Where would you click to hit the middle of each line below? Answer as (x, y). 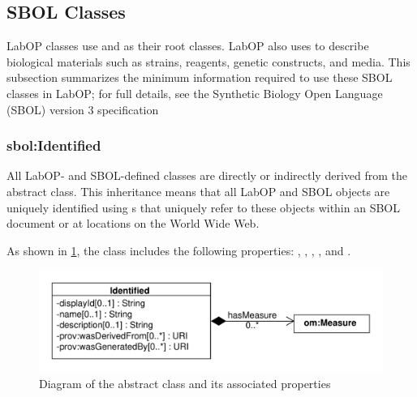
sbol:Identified (54, 145)
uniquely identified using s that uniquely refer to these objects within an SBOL (203, 207)
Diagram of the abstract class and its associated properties (185, 383)
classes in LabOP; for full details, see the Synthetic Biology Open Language (195, 93)
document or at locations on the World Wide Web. (133, 223)
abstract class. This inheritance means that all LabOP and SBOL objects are (198, 191)
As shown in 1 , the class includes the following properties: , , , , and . (179, 250)
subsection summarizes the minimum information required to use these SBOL (200, 77)
